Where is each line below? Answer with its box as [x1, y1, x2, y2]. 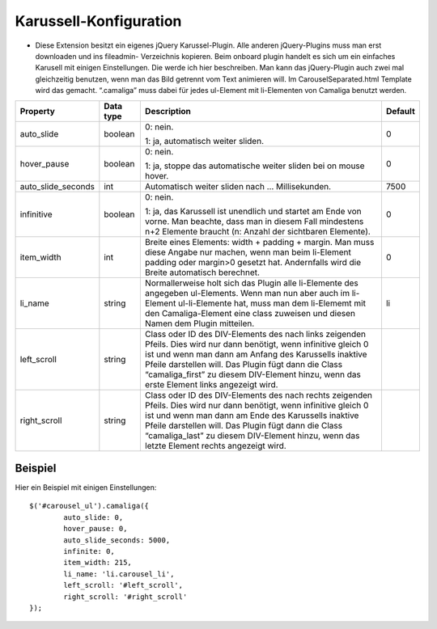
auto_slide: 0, [63, 513, 124, 521]
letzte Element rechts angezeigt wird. [144, 440, 286, 451]
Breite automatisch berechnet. [144, 267, 261, 278]
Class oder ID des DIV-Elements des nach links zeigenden [144, 328, 367, 340]
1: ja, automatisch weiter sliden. [144, 135, 265, 146]
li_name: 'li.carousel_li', [63, 569, 175, 578]
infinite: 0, [63, 547, 115, 555]
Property [19, 105, 56, 116]
